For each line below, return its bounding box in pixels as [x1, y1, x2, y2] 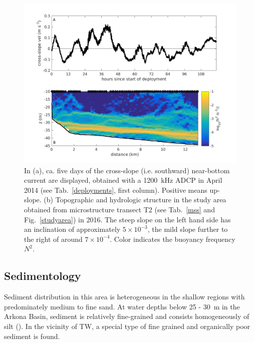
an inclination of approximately [24, 224, 121, 234]
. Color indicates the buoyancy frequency [110, 233, 235, 244]
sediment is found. [4, 330, 60, 341]
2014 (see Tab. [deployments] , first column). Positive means [24, 184, 207, 195]
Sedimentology [4, 268, 81, 283]
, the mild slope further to [147, 224, 228, 234]
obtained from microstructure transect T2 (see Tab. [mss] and [24, 204, 215, 214]
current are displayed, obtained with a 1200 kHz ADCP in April [24, 175, 222, 185]
